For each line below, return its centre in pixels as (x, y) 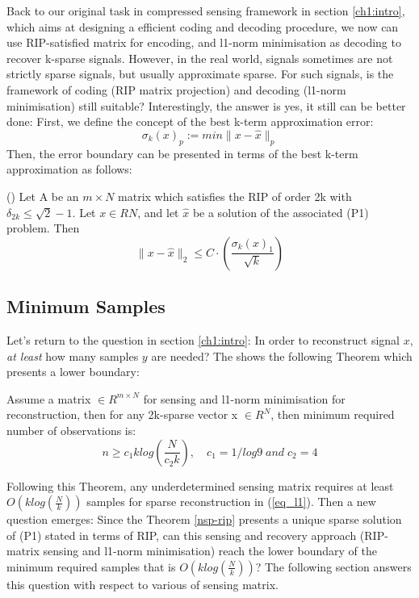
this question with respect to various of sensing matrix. (142, 584)
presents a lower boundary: (73, 372)
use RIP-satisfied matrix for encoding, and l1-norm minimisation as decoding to (204, 42)
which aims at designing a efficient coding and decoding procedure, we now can (203, 26)
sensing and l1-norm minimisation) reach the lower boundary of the (210, 551)
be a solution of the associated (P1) (281, 212)
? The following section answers (333, 566)
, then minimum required (333, 414)
